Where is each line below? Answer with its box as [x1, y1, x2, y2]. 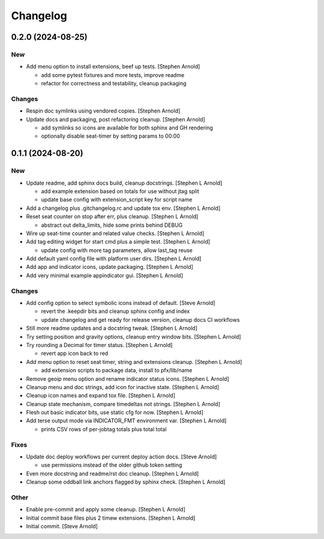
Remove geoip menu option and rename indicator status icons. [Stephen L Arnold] [26, 375, 229, 382]
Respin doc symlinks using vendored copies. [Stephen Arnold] [26, 107, 181, 114]
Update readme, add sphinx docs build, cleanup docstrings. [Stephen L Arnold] [26, 179, 223, 186]
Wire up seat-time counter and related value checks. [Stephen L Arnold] [26, 229, 205, 237]
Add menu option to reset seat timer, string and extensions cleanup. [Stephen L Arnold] [26, 358, 242, 365]
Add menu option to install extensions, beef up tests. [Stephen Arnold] [26, 63, 200, 70]
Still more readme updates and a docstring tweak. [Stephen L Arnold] [26, 325, 198, 332]
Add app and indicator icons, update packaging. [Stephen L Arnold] [26, 263, 193, 271]
